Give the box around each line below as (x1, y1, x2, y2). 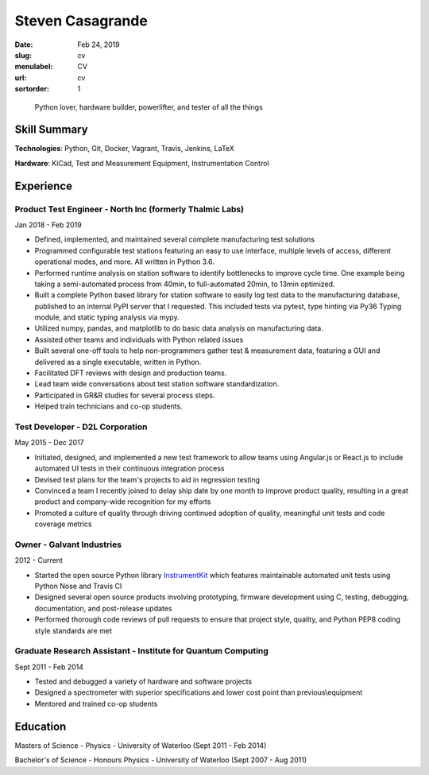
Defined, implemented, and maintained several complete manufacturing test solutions (34, 234, 315, 244)
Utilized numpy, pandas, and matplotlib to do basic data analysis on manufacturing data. (34, 324, 323, 333)
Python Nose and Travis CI (34, 581, 122, 591)
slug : (14, 50, 32, 60)
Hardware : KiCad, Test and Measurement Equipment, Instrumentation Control (14, 158, 269, 168)
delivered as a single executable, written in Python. (34, 357, 202, 366)
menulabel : (14, 62, 53, 72)
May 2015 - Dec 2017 (14, 438, 84, 448)
